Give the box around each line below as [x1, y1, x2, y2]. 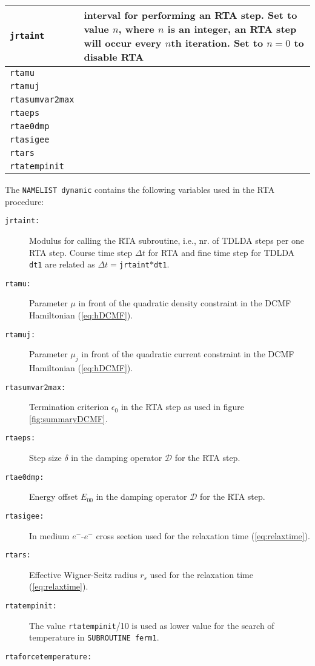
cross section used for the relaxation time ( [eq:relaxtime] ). [96, 529, 310, 542]
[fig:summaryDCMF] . [29, 412, 108, 425]
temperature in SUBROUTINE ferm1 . [29, 631, 159, 644]
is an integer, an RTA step [167, 22, 297, 36]
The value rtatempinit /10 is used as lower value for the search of [29, 619, 274, 631]
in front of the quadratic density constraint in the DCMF [78, 297, 291, 309]
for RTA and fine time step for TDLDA [148, 246, 295, 258]
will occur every [84, 36, 162, 50]
